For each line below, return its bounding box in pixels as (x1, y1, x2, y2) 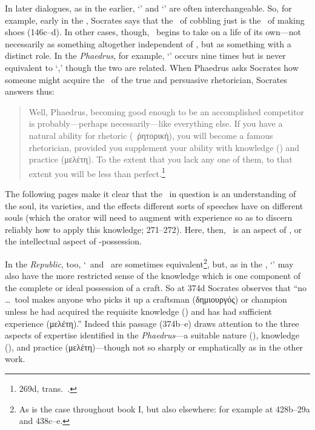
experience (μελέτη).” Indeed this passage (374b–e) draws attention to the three (5, 317, 299, 329)
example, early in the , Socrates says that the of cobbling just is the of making (5, 13, 305, 26)
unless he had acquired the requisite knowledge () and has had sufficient (5, 304, 273, 317)
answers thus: (5, 85, 55, 98)
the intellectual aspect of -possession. (5, 235, 142, 247)
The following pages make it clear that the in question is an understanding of (5, 187, 296, 200)
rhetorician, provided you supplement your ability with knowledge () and (28, 141, 300, 153)
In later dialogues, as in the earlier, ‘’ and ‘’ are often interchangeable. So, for (5, 2, 292, 14)
